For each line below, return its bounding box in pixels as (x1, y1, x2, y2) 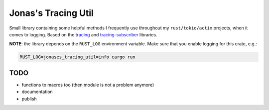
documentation (21, 89, 53, 95)
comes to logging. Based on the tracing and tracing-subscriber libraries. (9, 31, 157, 37)
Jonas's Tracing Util (9, 7, 94, 18)
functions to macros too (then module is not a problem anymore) (21, 82, 154, 88)
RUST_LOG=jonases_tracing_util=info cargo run (19, 54, 135, 60)
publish (21, 96, 37, 102)
